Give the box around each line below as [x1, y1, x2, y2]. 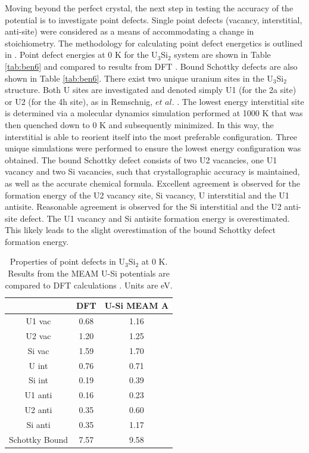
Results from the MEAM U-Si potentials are [8, 267, 170, 280]
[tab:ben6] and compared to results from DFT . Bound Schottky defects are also [5, 60, 298, 72]
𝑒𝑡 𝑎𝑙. [155, 98, 174, 107]
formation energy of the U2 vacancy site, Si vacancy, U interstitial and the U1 [5, 188, 289, 201]
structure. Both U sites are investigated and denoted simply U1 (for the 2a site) [5, 83, 296, 96]
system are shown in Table [174, 48, 271, 61]
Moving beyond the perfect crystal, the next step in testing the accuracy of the [5, 2, 294, 14]
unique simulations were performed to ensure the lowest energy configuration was [5, 142, 301, 154]
